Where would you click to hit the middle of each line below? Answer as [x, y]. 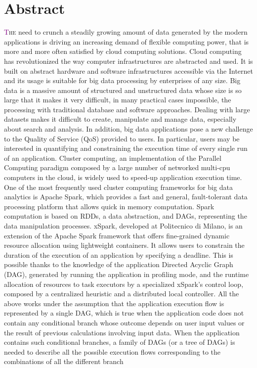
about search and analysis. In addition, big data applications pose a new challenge [128, 129]
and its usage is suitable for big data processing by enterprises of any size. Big [122, 80]
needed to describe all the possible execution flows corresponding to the [112, 351]
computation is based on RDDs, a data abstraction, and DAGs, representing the [126, 216]
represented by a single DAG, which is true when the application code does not [124, 313]
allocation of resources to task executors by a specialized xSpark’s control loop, [124, 284]
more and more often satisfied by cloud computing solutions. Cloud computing [123, 51]
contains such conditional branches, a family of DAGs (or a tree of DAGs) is [120, 342]
